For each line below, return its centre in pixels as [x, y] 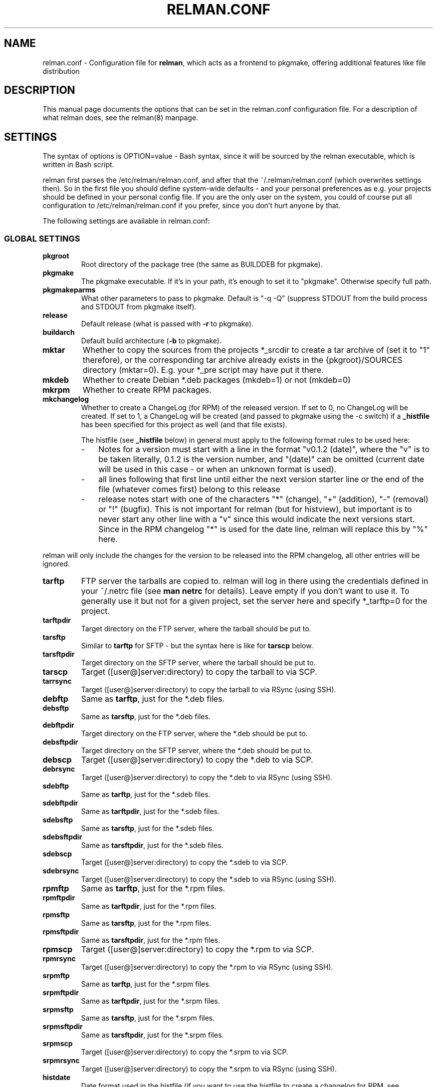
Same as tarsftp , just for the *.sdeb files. [148, 828]
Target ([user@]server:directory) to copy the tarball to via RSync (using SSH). [209, 690]
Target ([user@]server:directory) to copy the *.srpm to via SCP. [185, 1052]
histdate [57, 1078]
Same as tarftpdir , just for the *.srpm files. [151, 1001]
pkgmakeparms [69, 290]
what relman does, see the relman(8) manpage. [120, 118]
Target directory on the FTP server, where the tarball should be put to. [196, 629]
